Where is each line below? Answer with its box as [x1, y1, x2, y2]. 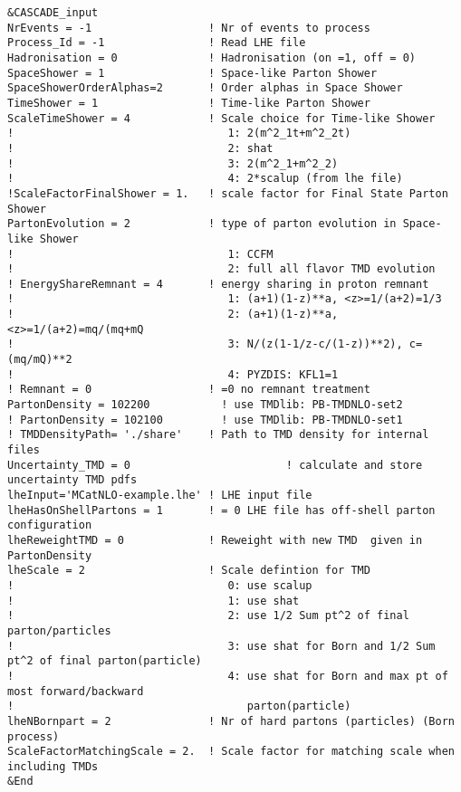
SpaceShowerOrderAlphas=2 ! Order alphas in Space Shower [7, 81, 403, 95]
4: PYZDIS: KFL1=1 [227, 367, 339, 381]
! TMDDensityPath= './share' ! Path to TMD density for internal [7, 428, 429, 442]
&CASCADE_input [7, 6, 99, 19]
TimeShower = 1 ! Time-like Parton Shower [7, 96, 370, 110]
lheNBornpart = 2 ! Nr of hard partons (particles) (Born [7, 714, 455, 728]
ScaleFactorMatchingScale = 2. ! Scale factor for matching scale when [7, 745, 455, 759]
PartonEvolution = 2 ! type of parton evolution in [7, 217, 397, 231]
